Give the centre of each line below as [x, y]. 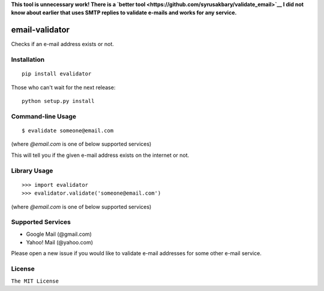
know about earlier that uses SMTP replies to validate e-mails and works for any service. [124, 13]
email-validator [40, 30]
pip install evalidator [57, 74]
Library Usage [32, 171]
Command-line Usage [44, 116]
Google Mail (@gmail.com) [59, 234]
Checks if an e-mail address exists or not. [62, 44]
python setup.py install [58, 101]
